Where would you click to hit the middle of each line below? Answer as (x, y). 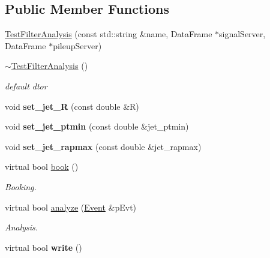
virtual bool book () (42, 166)
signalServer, (242, 34)
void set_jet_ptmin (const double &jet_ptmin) (97, 126)
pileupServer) (77, 45)
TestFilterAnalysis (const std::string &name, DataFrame (109, 34)
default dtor (26, 85)
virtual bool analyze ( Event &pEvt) (71, 207)
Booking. (21, 186)
